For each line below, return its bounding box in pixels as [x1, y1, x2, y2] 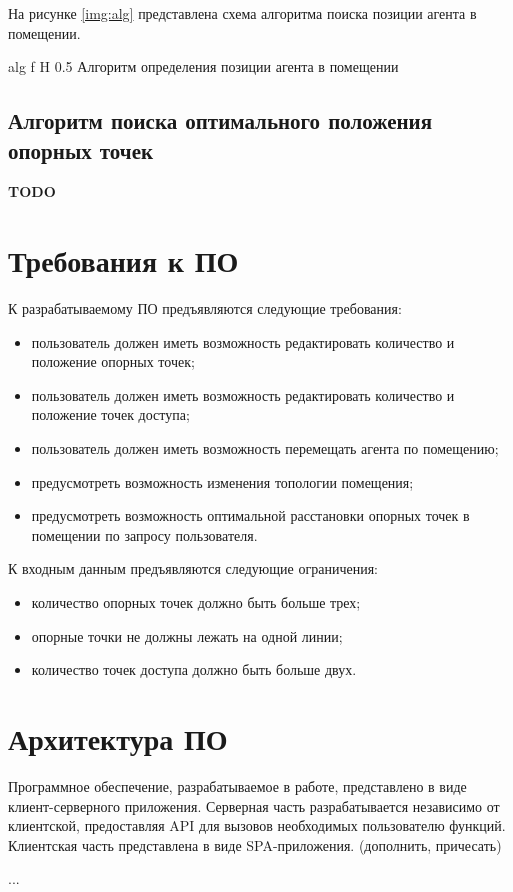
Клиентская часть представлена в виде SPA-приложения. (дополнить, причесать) [8, 834, 502, 855]
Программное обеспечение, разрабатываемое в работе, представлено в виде [8, 775, 467, 796]
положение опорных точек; [31, 351, 195, 372]
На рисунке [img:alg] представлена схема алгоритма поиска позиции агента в [8, 3, 477, 23]
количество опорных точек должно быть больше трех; [31, 592, 361, 613]
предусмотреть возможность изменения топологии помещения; [31, 471, 414, 492]
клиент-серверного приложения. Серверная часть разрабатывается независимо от [8, 795, 500, 816]
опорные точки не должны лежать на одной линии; [31, 625, 343, 646]
